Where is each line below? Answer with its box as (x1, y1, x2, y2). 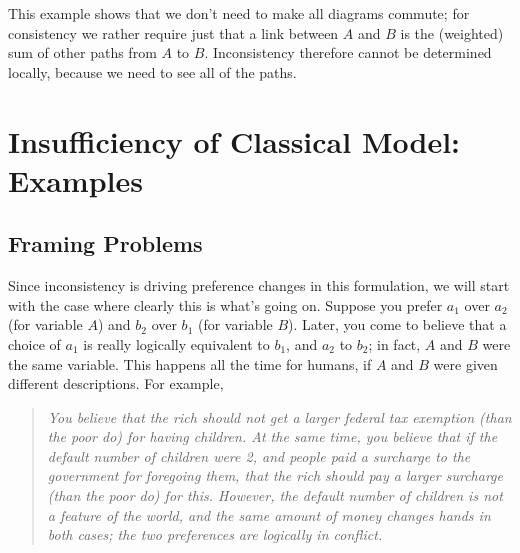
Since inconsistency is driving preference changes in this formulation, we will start (8, 275, 510, 296)
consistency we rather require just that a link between (8, 22, 339, 43)
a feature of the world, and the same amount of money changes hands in (47, 504, 491, 525)
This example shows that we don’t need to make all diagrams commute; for (8, 3, 470, 23)
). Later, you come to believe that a (288, 314, 507, 335)
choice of (8, 333, 61, 354)
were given (433, 353, 498, 374)
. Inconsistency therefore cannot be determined (204, 42, 492, 63)
